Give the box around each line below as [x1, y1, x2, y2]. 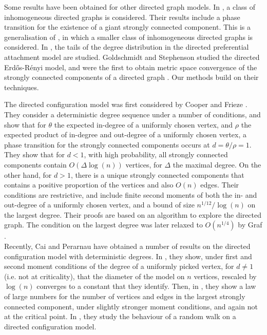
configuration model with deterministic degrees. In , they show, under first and [4, 250, 252, 261]
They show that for [4, 149, 65, 160]
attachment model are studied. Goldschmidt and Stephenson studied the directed [4, 51, 260, 62]
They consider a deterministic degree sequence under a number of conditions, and [4, 109, 261, 119]
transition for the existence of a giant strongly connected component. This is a [4, 22, 251, 32]
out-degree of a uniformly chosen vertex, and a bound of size [4, 199, 195, 210]
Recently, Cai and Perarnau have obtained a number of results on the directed [4, 241, 251, 252]
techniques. [4, 81, 39, 92]
